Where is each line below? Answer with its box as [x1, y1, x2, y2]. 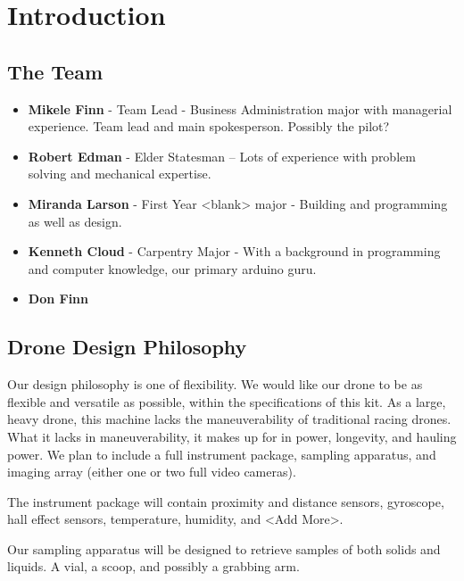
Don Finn [28, 289, 88, 308]
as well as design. [28, 212, 122, 230]
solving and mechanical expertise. [28, 164, 211, 183]
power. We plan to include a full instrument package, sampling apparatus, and [7, 444, 436, 463]
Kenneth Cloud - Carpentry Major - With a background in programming [28, 242, 441, 261]
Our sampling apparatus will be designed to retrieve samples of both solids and [7, 539, 441, 558]
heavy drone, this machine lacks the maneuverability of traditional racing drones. [7, 410, 452, 428]
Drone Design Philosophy [7, 333, 247, 361]
